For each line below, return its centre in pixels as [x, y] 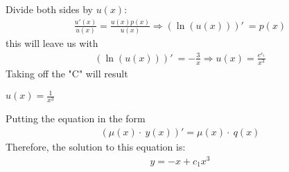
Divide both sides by [49, 9]
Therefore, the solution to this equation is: [96, 147]
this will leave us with [52, 43]
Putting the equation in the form [76, 118]
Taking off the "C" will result [67, 74]
